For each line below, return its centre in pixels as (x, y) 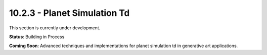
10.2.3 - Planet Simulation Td (69, 13)
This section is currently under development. (55, 28)
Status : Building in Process (37, 37)
